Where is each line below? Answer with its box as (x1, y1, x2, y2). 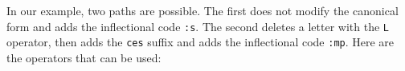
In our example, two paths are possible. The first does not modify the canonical (6, 2, 399, 18)
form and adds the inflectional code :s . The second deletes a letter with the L (6, 18, 390, 34)
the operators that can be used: (6, 49, 162, 65)
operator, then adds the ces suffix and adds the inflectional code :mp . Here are (6, 34, 395, 50)
